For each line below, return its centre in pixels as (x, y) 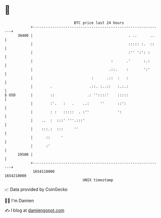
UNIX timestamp (98, 180)
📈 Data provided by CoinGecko (36, 189)
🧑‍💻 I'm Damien (19, 201)
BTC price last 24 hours (99, 23)
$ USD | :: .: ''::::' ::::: (67, 95)
